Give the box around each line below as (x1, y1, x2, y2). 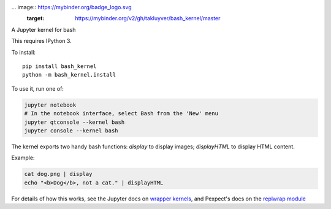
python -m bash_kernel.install (22, 71, 116, 78)
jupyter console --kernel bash (24, 127, 119, 134)
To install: (11, 48, 36, 56)
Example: (11, 154, 35, 162)
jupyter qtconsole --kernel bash (24, 118, 125, 126)
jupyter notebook (24, 101, 77, 108)
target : (26, 15, 45, 22)
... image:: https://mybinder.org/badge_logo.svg (11, 4, 132, 10)
